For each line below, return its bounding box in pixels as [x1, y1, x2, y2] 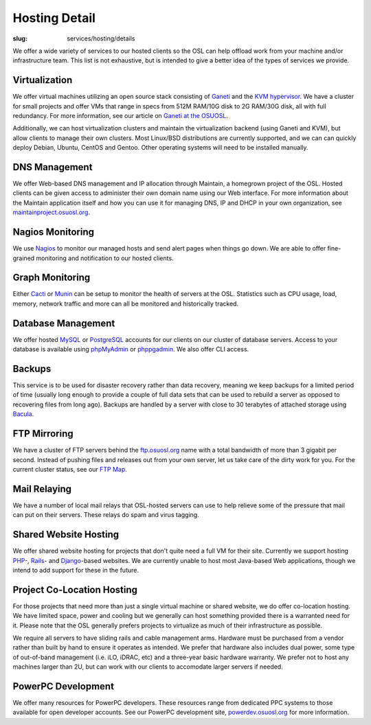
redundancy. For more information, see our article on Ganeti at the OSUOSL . [12, 112, 228, 120]
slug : [12, 34, 27, 43]
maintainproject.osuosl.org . [12, 208, 91, 216]
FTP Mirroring [12, 428, 74, 439]
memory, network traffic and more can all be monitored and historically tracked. [12, 299, 239, 308]
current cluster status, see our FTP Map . [12, 465, 127, 473]
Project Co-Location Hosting [12, 584, 137, 595]
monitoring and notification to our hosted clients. [36, 254, 175, 262]
